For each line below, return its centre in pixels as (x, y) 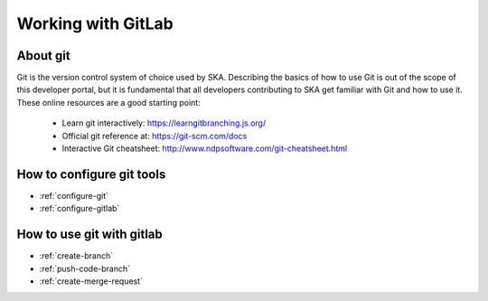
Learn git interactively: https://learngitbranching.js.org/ (164, 123)
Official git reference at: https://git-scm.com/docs (155, 136)
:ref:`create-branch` (76, 256)
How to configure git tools (91, 174)
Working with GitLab (95, 24)
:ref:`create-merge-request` (91, 281)
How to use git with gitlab (89, 235)
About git (44, 56)
